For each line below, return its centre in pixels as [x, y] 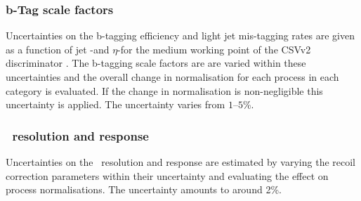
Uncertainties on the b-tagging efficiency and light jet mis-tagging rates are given [180, 35]
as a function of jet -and [58, 49]
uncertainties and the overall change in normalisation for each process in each [172, 77]
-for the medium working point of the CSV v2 [214, 49]
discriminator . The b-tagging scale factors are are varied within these [156, 63]
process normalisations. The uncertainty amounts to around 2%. [144, 189]
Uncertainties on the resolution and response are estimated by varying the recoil [180, 162]
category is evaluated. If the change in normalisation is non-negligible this [164, 90]
